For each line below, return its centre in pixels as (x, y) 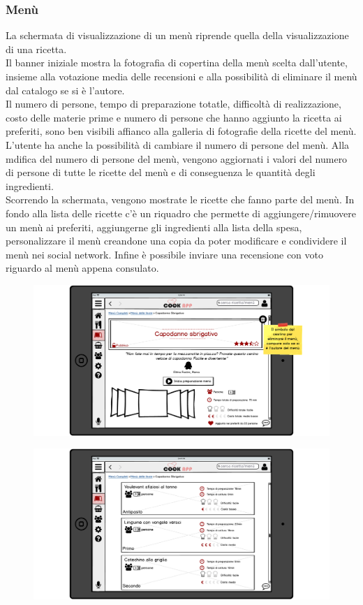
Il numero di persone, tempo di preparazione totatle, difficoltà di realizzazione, (173, 104)
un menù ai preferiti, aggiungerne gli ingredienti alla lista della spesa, (154, 227)
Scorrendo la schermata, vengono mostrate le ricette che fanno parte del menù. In (180, 199)
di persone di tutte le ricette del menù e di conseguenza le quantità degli (161, 172)
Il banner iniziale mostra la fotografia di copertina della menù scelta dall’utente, (177, 63)
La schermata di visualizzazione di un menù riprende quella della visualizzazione (177, 35)
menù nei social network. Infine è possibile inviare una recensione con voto (165, 254)
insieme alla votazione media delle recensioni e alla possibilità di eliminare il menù (181, 76)
